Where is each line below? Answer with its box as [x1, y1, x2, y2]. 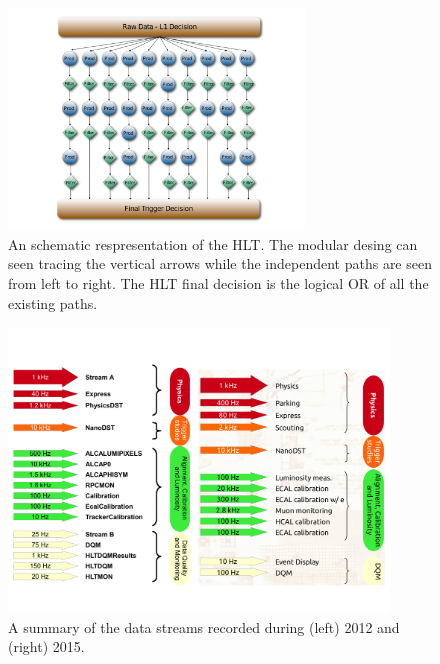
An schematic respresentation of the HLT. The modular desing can [8, 233, 418, 254]
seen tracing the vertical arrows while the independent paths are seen [8, 253, 432, 274]
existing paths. [8, 292, 98, 313]
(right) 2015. [8, 636, 85, 657]
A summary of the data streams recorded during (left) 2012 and [8, 616, 400, 637]
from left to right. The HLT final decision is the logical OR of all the [8, 273, 429, 294]
